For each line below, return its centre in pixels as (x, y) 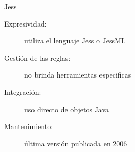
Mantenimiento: (29, 126)
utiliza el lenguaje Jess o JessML (75, 41)
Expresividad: (25, 23)
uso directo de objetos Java (67, 109)
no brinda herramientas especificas (78, 75)
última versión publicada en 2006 (76, 143)
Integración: (23, 92)
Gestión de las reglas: (37, 57)
